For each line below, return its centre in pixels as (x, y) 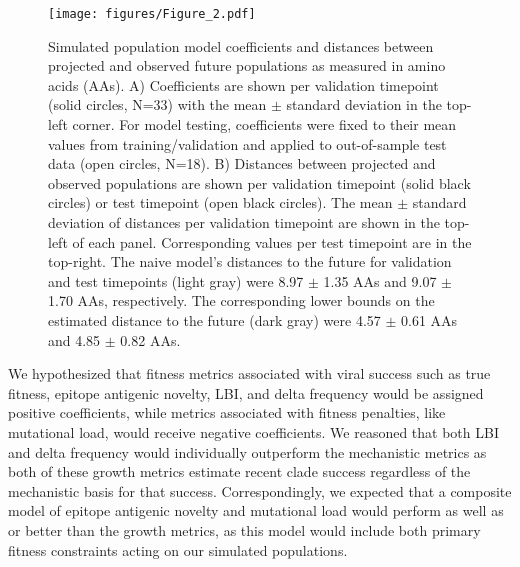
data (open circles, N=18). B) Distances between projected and (242, 163)
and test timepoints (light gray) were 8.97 (176, 280)
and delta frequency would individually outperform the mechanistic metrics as (247, 451)
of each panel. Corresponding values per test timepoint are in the (272, 241)
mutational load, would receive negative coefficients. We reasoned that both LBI (253, 431)
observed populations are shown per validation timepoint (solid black (259, 182)
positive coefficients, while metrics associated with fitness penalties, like (227, 412)
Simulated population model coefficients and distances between (241, 45)
